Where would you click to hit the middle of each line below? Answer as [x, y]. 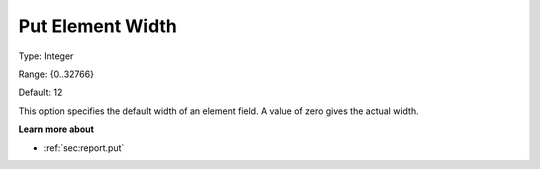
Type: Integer [46, 56]
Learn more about [56, 129]
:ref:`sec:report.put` [84, 147]
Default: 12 [40, 92]
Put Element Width [97, 26]
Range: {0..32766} [56, 74]
